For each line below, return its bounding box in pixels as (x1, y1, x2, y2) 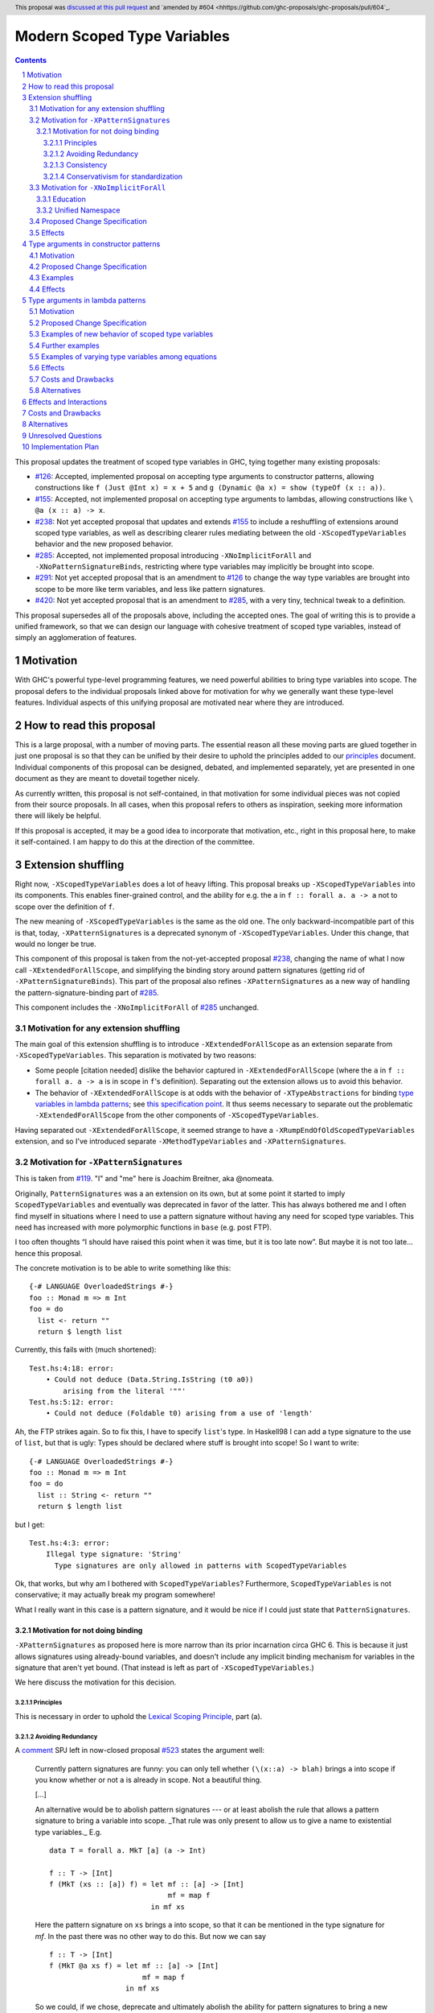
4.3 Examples (29, 273, 74, 283)
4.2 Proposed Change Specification (29, 262, 148, 271)
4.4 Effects (29, 284, 66, 294)
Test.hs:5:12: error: (29, 1397, 114, 1407)
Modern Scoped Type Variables (14, 27, 231, 46)
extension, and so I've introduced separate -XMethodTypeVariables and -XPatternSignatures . (14, 1136, 346, 1147)
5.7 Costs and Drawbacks (29, 374, 114, 384)
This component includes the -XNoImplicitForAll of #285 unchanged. (14, 1002, 260, 1012)
